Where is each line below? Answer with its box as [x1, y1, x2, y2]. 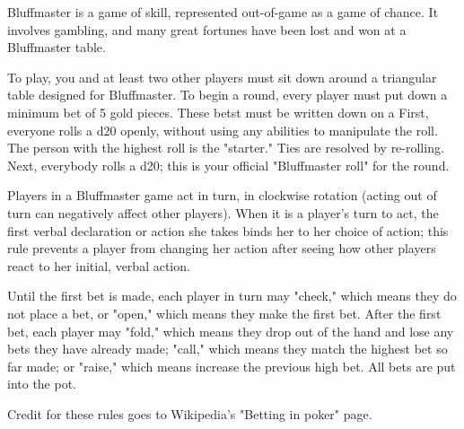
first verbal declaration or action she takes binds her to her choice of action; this [7, 221, 449, 240]
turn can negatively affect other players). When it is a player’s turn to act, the [7, 203, 439, 222]
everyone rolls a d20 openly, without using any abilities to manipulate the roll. [7, 120, 438, 139]
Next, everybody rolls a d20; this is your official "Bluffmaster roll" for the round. [7, 155, 450, 174]
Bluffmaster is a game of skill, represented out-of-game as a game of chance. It [7, 3, 439, 21]
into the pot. [7, 374, 77, 393]
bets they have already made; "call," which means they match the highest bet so [7, 339, 448, 358]
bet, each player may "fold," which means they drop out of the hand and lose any [7, 321, 454, 340]
